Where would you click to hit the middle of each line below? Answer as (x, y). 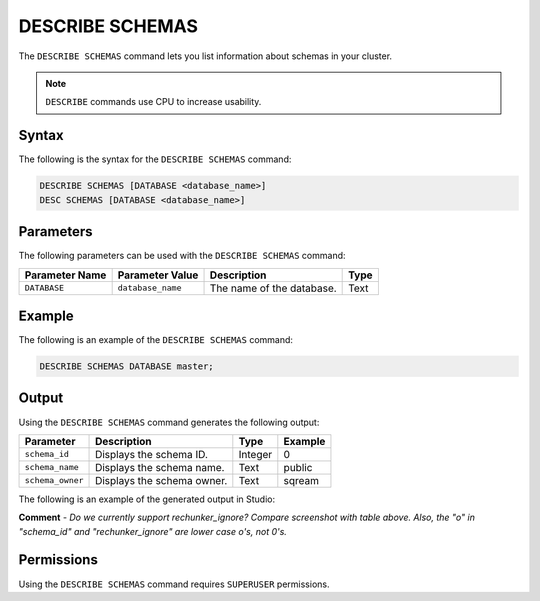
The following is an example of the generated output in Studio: (146, 499)
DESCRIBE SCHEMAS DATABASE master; (126, 366)
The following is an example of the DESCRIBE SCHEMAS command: (156, 340)
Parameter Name (65, 275)
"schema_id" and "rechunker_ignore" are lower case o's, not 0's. (152, 531)
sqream (301, 480)
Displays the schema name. (160, 467)
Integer (255, 454)
